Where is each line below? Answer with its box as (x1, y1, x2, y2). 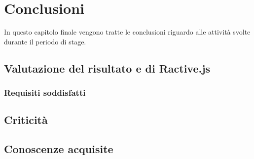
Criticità (4, 112, 48, 127)
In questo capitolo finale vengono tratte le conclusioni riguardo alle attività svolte (4, 27, 251, 37)
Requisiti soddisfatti (4, 86, 86, 99)
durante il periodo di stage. (4, 36, 86, 46)
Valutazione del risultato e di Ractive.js (4, 60, 211, 76)
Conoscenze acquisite (4, 141, 113, 157)
